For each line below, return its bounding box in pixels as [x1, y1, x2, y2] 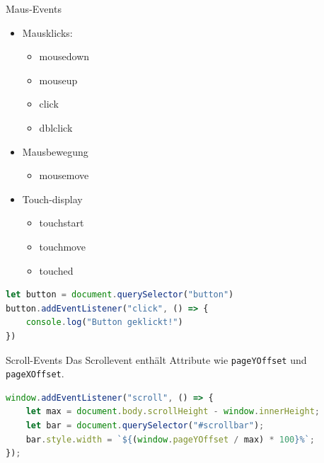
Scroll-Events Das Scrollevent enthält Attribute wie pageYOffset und [6, 352, 307, 367]
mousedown [39, 49, 90, 64]
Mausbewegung [22, 144, 88, 159]
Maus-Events [6, 1, 62, 16]
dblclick [39, 120, 73, 135]
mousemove [39, 168, 89, 183]
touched [39, 263, 74, 278]
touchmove [39, 239, 86, 253]
